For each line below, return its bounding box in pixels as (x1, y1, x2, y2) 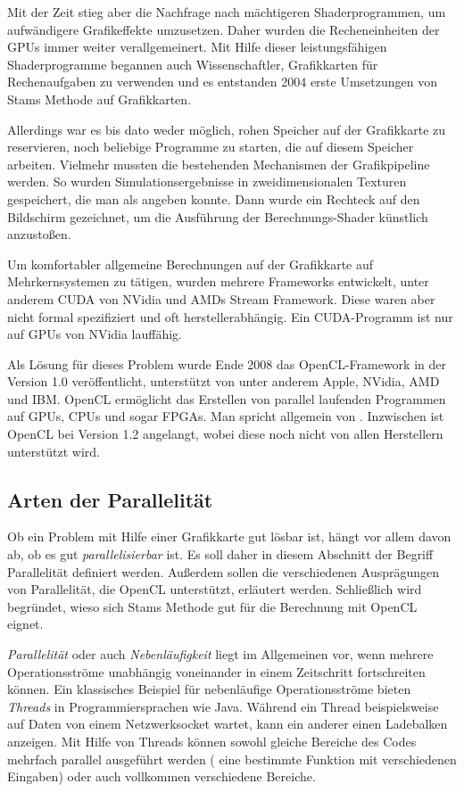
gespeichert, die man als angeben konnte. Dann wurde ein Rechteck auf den (7, 189, 420, 208)
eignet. (7, 615, 44, 633)
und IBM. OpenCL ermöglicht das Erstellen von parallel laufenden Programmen (7, 389, 446, 408)
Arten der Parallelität (7, 485, 213, 513)
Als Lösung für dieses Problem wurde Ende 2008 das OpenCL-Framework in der (7, 354, 446, 373)
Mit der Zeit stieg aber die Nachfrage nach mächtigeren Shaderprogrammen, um (7, 3, 446, 21)
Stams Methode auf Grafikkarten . (7, 89, 192, 108)
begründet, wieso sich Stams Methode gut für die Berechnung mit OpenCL (7, 597, 418, 615)
